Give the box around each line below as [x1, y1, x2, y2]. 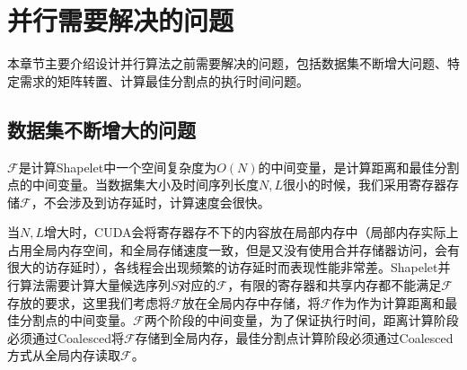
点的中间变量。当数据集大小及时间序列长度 [7, 175, 259, 194]
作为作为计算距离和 [331, 293, 445, 312]
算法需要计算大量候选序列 [19, 276, 171, 295]
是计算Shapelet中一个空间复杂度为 [18, 157, 217, 176]
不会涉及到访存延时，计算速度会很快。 [43, 192, 270, 211]
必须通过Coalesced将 [7, 328, 124, 347]
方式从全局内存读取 [7, 346, 120, 365]
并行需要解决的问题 [7, 2, 234, 39]
